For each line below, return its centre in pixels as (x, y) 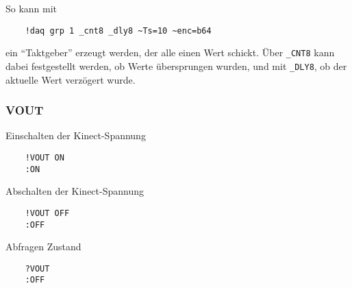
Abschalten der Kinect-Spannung (75, 191)
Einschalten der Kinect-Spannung (76, 135)
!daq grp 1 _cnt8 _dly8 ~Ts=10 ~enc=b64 (118, 31)
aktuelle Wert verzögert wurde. (71, 79)
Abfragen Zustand (43, 247)
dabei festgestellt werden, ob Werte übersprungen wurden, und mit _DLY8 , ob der (176, 65)
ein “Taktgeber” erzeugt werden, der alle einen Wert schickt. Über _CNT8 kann (170, 52)
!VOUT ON (45, 157)
